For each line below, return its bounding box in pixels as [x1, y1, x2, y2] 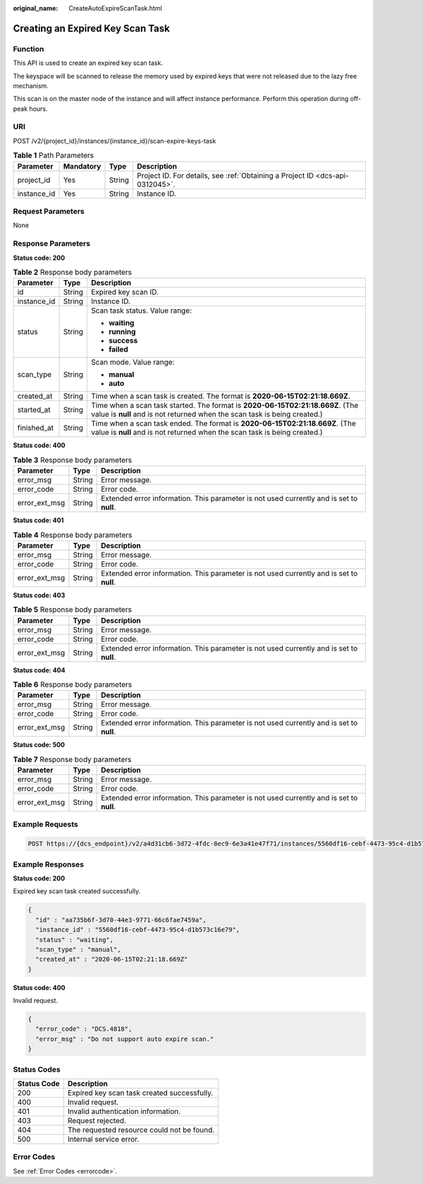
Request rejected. [67, 1116, 127, 1125]
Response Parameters [13, 238, 91, 248]
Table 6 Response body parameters [13, 679, 133, 689]
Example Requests [13, 819, 78, 829]
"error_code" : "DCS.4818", [35, 1025, 133, 1033]
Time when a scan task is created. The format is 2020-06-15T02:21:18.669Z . [91, 392, 350, 401]
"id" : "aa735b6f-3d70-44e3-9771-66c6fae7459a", [35, 916, 207, 924]
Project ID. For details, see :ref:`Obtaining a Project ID [136, 170, 314, 180]
